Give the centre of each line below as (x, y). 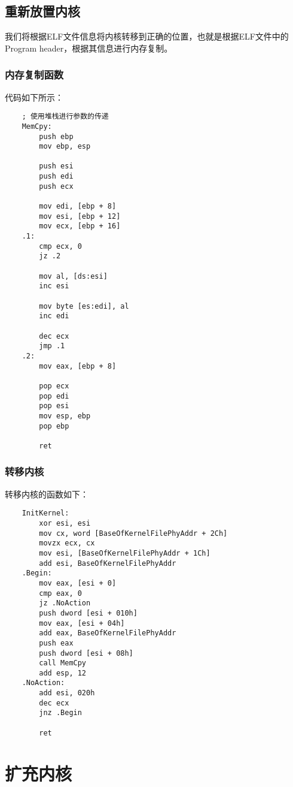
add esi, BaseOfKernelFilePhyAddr (108, 563)
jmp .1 (52, 346)
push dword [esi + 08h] (86, 653)
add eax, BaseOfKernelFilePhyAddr (108, 633)
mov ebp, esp (65, 147)
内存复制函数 (34, 75)
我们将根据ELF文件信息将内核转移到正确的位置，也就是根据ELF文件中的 (147, 36)
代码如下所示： (34, 97)
